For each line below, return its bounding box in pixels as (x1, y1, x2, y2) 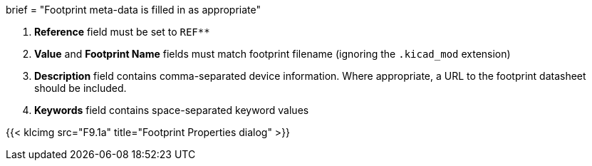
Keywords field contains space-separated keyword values (34, 104, 309, 116)
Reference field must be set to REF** (34, 26, 210, 38)
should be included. (34, 82, 127, 94)
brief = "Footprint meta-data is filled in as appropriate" (6, 4, 261, 16)
